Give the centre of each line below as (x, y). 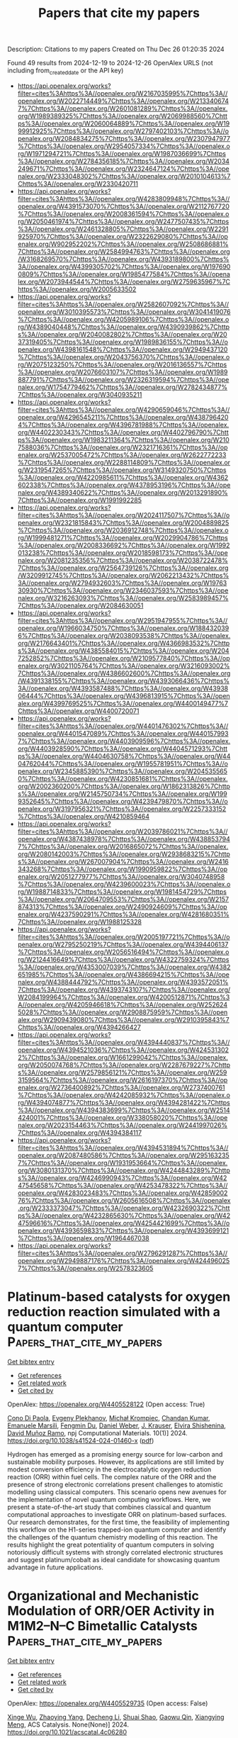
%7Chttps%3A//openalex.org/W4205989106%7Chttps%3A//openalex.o (123, 319)
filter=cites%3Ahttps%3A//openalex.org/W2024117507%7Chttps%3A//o (124, 515)
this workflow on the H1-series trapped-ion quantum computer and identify (117, 1530)
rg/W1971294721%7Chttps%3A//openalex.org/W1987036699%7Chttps (122, 153)
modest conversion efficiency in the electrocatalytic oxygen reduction (109, 1469)
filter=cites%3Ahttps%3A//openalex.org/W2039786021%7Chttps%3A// (123, 831)
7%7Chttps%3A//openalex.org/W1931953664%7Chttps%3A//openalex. (123, 1162)
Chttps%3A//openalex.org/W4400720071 (78, 711)
